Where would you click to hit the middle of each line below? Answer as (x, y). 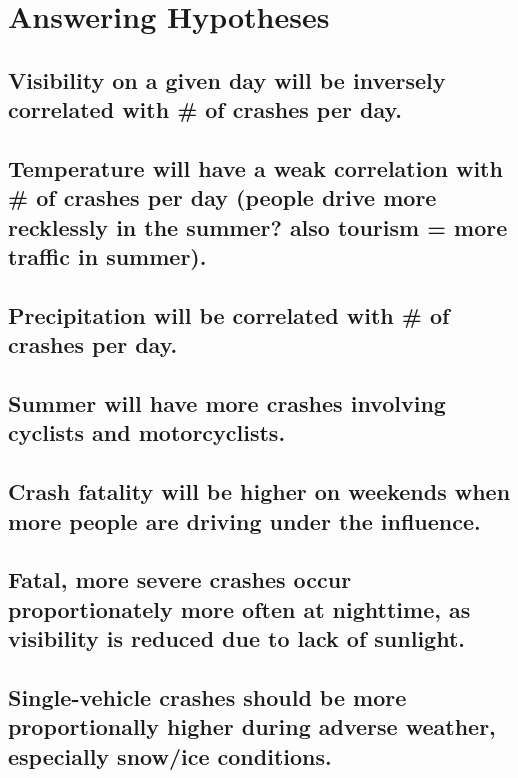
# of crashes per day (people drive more (222, 197)
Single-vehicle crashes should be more (207, 696)
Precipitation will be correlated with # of (229, 314)
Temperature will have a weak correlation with (255, 167)
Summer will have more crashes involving (227, 403)
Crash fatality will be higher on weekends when (259, 491)
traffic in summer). (107, 256)
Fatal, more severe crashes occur (180, 579)
